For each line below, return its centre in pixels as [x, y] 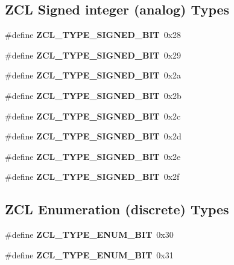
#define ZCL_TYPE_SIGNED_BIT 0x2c [93, 116]
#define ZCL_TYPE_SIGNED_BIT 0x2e [93, 156]
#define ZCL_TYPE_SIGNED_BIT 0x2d [93, 136]
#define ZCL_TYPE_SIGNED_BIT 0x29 [93, 55]
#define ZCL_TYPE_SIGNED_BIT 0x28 [93, 35]
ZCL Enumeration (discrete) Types [117, 209]
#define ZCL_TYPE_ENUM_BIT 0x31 [89, 254]
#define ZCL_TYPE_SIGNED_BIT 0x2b [93, 95]
